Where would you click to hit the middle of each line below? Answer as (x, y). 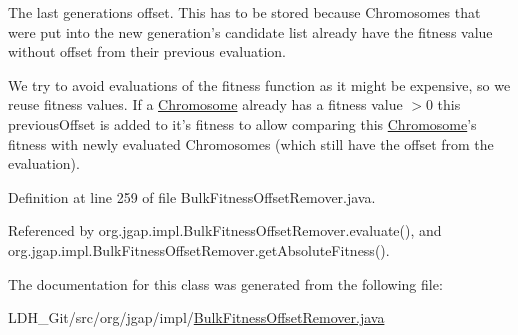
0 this (443, 104)
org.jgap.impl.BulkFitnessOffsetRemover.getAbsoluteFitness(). (199, 249)
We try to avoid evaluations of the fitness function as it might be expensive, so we (259, 84)
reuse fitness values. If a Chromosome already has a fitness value (205, 104)
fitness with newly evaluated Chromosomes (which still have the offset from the (251, 143)
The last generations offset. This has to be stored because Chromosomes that (244, 12)
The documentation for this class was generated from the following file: (225, 283)
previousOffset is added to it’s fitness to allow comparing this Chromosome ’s (242, 123)
